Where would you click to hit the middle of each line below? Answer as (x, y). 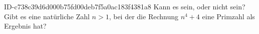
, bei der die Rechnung (144, 16)
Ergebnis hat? (25, 26)
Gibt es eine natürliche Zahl (47, 16)
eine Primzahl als (228, 16)
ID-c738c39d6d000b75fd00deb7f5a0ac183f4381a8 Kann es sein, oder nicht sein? (125, 6)
